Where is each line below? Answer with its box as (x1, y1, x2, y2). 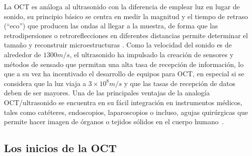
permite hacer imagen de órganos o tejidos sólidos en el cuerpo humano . (4, 116, 224, 127)
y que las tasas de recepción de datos (124, 78, 236, 88)
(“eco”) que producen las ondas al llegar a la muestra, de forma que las (4, 21, 218, 31)
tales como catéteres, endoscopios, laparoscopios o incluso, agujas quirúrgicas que (4, 107, 248, 117)
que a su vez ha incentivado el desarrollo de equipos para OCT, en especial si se (4, 68, 244, 79)
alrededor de (4, 49, 41, 59)
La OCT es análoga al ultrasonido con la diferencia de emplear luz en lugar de (4, 1, 240, 11)
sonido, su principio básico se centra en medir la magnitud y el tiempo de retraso (4, 11, 248, 21)
